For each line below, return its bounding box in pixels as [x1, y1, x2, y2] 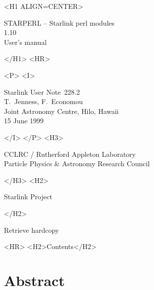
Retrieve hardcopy [4, 224, 59, 235]
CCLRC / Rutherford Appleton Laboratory [4, 148, 136, 159]
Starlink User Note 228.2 [4, 86, 80, 97]
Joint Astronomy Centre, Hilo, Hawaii [4, 106, 119, 116]
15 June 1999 [4, 115, 44, 126]
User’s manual [4, 36, 47, 47]
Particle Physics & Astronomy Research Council [4, 158, 150, 169]
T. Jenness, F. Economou [4, 96, 83, 107]
